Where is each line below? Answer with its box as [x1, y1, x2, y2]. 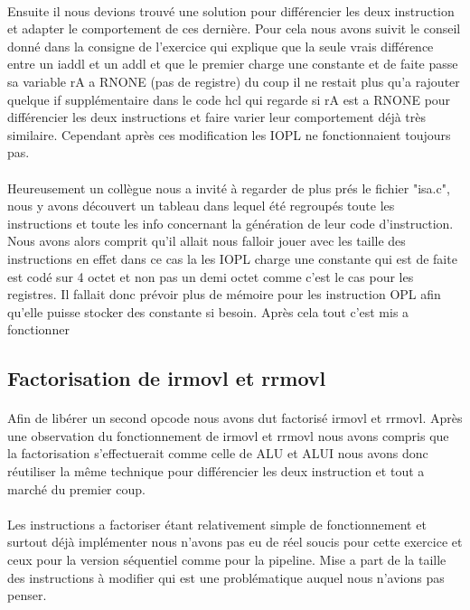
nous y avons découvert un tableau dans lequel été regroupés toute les [7, 196, 395, 215]
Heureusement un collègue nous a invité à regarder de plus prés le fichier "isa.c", [7, 178, 450, 197]
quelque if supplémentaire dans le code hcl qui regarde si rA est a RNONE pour [7, 89, 451, 108]
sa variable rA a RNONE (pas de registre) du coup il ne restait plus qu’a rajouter [7, 71, 460, 90]
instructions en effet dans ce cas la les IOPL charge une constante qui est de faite [7, 249, 457, 267]
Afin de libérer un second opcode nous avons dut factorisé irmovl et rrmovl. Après [7, 408, 463, 427]
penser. [7, 586, 47, 605]
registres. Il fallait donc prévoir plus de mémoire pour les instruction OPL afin [7, 285, 441, 304]
